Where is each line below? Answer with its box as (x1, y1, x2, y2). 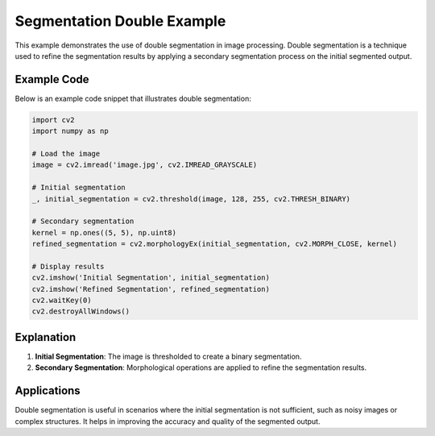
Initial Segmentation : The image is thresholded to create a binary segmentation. (35, 351, 302, 361)
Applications (14, 384, 81, 398)
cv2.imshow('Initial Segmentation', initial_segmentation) (31, 273, 270, 282)
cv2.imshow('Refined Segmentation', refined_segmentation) (31, 284, 270, 293)
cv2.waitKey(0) (31, 296, 92, 305)
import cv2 (31, 115, 75, 124)
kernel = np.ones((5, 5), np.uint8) (31, 228, 177, 237)
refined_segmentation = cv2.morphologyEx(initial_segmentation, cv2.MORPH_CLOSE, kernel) (31, 239, 398, 249)
